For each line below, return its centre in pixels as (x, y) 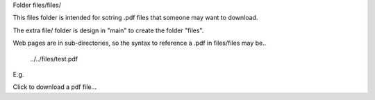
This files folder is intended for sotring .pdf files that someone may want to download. (135, 18)
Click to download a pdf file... (55, 87)
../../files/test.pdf (54, 59)
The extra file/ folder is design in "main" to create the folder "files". (108, 30)
